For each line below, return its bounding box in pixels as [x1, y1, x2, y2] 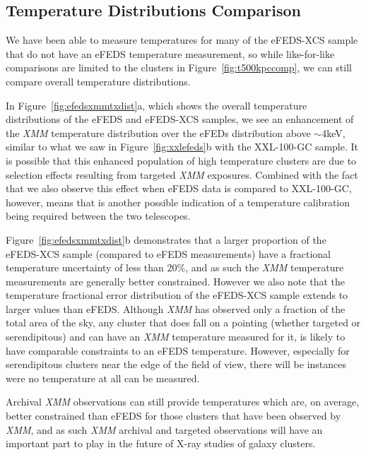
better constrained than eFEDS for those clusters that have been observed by [6, 408, 341, 423]
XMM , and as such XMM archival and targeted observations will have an [6, 422, 323, 437]
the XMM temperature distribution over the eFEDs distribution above [6, 125, 311, 140]
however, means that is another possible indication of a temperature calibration [6, 194, 350, 209]
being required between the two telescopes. [6, 208, 191, 223]
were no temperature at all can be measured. [6, 370, 200, 385]
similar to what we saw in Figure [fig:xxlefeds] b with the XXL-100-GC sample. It [6, 139, 359, 154]
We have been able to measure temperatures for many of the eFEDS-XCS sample [6, 32, 358, 47]
